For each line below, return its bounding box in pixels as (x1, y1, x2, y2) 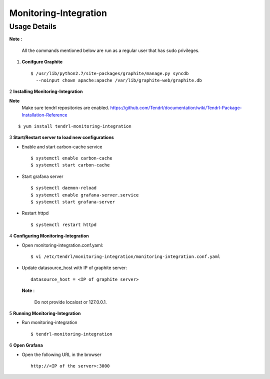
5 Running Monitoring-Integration (9, 310, 81, 316)
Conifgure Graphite (21, 59, 63, 65)
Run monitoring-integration (21, 319, 77, 325)
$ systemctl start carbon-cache (30, 162, 110, 168)
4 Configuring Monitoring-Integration (9, 233, 89, 239)
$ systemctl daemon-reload (30, 185, 97, 191)
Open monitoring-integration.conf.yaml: (21, 242, 103, 248)
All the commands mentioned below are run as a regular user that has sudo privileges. (21, 47, 199, 53)
